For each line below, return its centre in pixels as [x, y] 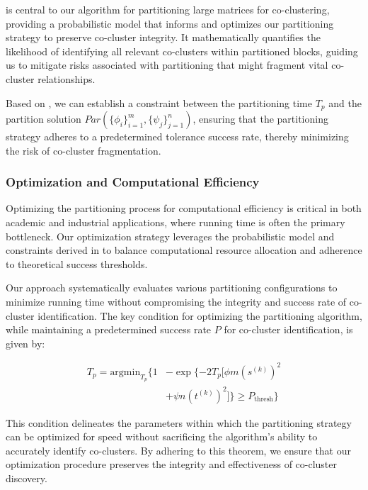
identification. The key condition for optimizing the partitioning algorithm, [200, 315]
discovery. [27, 478]
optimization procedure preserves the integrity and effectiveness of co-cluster [172, 464]
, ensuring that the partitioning [260, 119]
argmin [125, 372]
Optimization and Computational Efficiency [133, 182]
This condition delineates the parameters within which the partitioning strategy [179, 422]
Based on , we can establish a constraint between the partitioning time [159, 102]
